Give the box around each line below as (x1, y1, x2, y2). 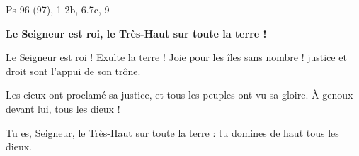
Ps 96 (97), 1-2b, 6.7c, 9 (6, 2, 110, 16)
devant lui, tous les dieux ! (6, 101, 120, 116)
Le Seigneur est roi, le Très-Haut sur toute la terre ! (6, 26, 267, 40)
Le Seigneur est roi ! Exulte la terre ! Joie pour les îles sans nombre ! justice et (6, 50, 347, 65)
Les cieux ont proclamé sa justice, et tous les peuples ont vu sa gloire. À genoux (6, 87, 353, 102)
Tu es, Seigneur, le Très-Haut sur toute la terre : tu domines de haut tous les (6, 125, 339, 140)
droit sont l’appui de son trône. (6, 63, 141, 78)
